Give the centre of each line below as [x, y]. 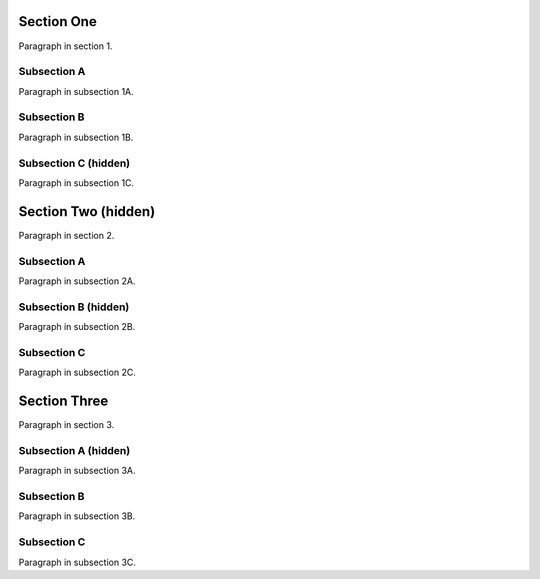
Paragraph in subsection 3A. [77, 471]
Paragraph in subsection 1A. [76, 91]
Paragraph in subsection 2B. [77, 327]
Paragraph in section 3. [66, 425]
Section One [57, 21]
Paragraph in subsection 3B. [77, 516]
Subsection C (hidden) [74, 163]
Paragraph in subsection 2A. [77, 281]
